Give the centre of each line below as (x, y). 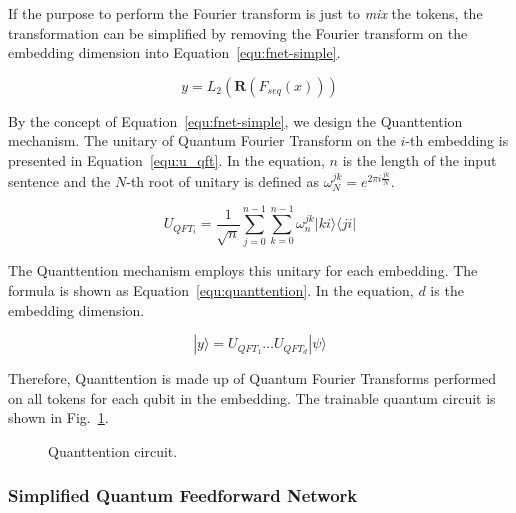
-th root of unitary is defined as (223, 180)
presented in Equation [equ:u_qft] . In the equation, (166, 159)
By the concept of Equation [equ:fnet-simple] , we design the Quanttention (235, 120)
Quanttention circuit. (113, 450)
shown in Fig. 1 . (58, 417)
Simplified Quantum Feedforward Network (183, 495)
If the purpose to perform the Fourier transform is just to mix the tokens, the (245, 13)
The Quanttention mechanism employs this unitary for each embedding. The (243, 270)
